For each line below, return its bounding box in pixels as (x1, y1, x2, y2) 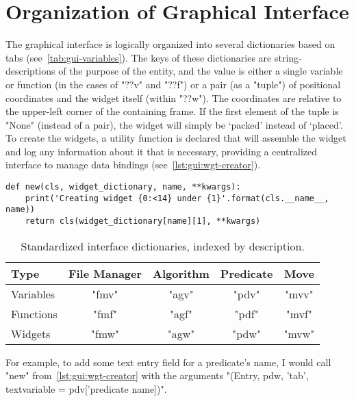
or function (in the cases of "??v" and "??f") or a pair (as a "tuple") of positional (5, 77, 341, 91)
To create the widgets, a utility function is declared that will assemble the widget (5, 131, 346, 145)
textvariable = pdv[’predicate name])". (5, 381, 167, 396)
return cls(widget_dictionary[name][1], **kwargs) (25, 216, 261, 227)
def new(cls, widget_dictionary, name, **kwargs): (5, 182, 241, 192)
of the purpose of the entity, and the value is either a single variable (58, 64, 343, 78)
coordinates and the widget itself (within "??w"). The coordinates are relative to (5, 90, 342, 105)
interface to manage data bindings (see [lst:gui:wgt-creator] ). (5, 157, 261, 172)
